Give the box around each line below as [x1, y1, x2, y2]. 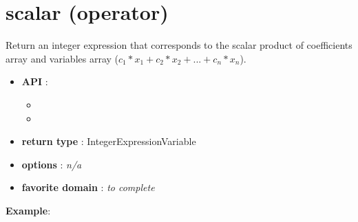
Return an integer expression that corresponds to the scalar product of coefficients [6, 38, 352, 52]
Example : [6, 203, 51, 217]
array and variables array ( [6, 51, 119, 65]
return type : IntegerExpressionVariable [21, 134, 196, 148]
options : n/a [21, 157, 82, 171]
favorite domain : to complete [21, 180, 155, 195]
